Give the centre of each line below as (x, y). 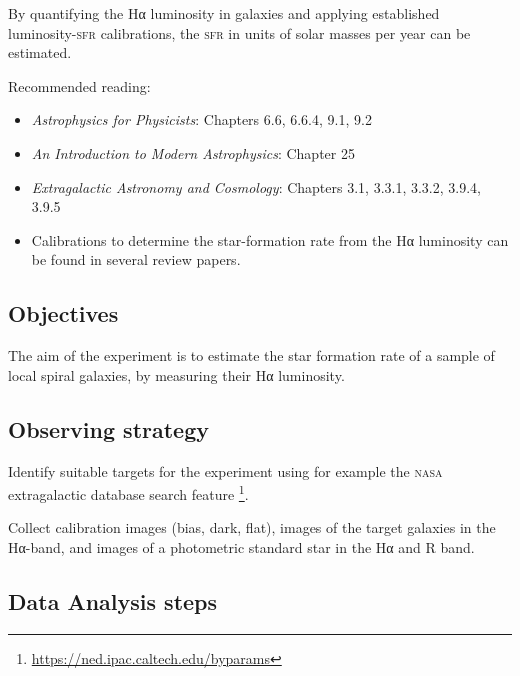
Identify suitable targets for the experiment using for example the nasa (225, 470)
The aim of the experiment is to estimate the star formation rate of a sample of (251, 355)
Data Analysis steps (113, 600)
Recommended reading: (79, 85)
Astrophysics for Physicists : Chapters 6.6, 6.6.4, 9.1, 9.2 (201, 119)
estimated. (40, 52)
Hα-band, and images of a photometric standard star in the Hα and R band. (241, 546)
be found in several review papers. (136, 259)
